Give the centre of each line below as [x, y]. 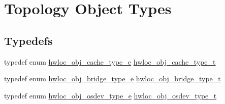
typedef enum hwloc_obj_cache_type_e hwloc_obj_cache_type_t [110, 61]
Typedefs [28, 40]
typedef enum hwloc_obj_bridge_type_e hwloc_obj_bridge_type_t [112, 79]
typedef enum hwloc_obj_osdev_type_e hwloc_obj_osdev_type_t [110, 95]
